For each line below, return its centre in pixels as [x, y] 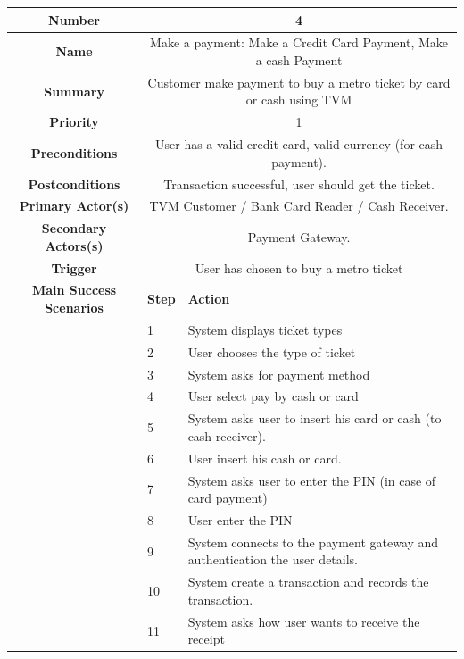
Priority [74, 122]
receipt [206, 639]
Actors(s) [74, 245]
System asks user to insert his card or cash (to [315, 418]
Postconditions [74, 184]
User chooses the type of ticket [272, 351]
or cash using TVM [299, 100]
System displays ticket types [265, 329]
